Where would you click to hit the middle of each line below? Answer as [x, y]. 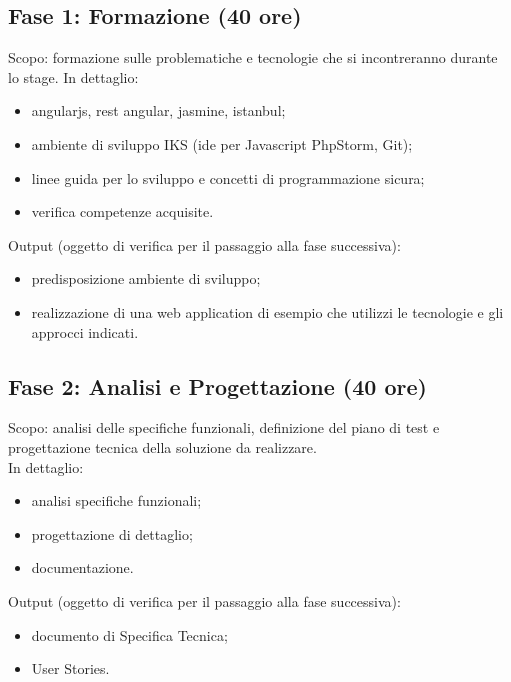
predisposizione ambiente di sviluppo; [146, 278]
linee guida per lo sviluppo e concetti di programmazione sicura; [228, 177]
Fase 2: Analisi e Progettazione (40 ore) [217, 385]
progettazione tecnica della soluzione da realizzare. [162, 446]
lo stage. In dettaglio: [73, 76]
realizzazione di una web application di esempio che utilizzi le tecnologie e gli [267, 311]
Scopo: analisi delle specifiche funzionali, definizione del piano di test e [224, 427]
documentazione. [82, 567]
